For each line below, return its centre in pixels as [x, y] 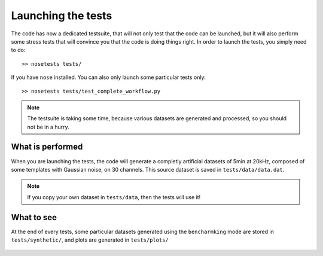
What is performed [47, 147]
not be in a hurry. [48, 127]
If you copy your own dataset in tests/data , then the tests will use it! [114, 197]
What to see [34, 217]
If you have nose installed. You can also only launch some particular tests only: [109, 77]
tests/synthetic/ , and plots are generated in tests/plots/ [90, 240]
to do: [18, 50]
